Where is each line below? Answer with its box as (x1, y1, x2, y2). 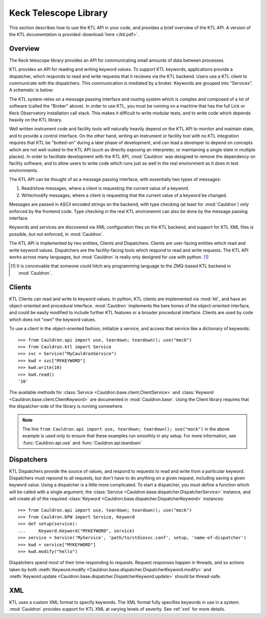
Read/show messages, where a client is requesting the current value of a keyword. (21, 185, 190, 191)
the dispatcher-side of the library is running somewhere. (9, 403, 124, 409)
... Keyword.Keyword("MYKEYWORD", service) (18, 528, 135, 534)
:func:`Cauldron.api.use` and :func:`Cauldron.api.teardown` (22, 439, 142, 446)
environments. (9, 167, 38, 173)
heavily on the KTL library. (9, 116, 63, 123)
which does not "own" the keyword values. (9, 316, 96, 323)
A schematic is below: (9, 87, 54, 93)
